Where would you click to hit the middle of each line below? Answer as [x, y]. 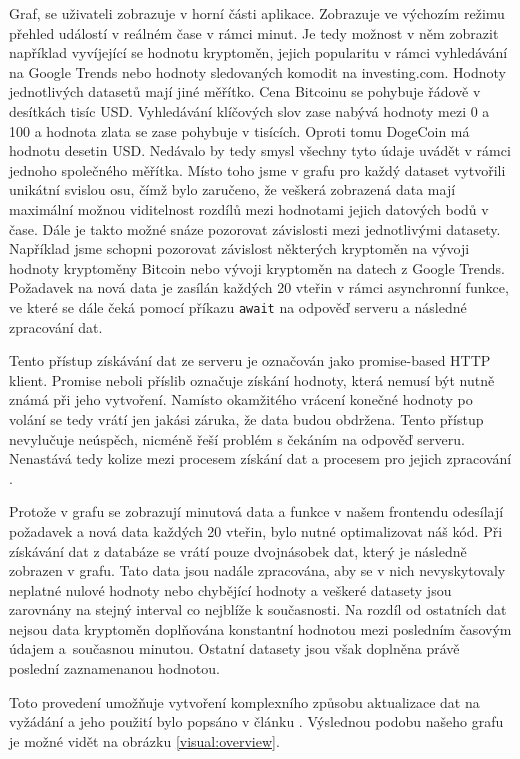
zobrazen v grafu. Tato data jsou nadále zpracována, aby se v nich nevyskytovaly [257, 570]
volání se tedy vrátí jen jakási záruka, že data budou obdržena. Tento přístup [246, 418]
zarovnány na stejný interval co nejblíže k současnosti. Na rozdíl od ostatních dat [258, 609]
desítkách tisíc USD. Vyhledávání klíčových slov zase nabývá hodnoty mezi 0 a [249, 110]
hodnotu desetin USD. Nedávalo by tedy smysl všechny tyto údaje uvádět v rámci [260, 150]
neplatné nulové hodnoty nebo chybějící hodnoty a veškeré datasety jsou [230, 589]
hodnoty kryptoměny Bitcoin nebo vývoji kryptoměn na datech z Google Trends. [257, 267]
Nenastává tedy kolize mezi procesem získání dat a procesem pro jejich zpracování [260, 458]
